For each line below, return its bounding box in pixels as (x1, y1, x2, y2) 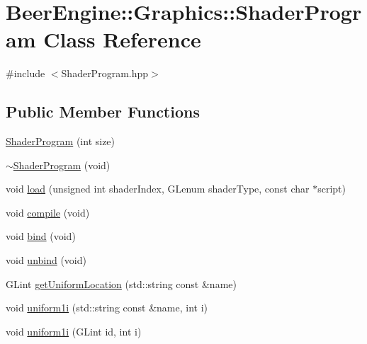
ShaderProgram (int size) (6, 134, 115, 149)
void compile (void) (6, 205, 90, 219)
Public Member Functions (6, 101, 200, 122)
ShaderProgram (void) (13, 157, 111, 172)
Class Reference (43, 25, 201, 54)
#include (6, 66, 45, 81)
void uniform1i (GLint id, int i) (6, 323, 142, 338)
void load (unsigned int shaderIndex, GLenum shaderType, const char (6, 181, 310, 196)
